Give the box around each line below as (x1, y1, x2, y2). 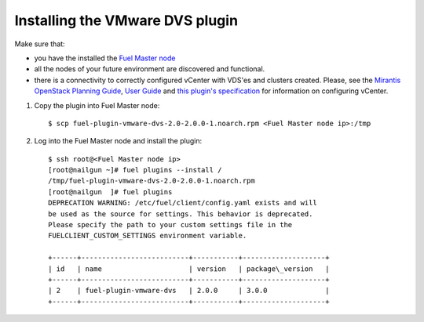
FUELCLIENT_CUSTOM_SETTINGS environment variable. (48, 231, 247, 241)
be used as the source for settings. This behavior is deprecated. (48, 209, 313, 219)
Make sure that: (14, 39, 66, 49)
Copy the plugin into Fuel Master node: (34, 100, 160, 110)
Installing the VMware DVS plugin (14, 12, 239, 29)
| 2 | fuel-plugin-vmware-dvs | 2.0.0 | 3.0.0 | (48, 286, 330, 295)
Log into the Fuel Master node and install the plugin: (34, 136, 203, 146)
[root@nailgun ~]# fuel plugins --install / (48, 165, 223, 175)
